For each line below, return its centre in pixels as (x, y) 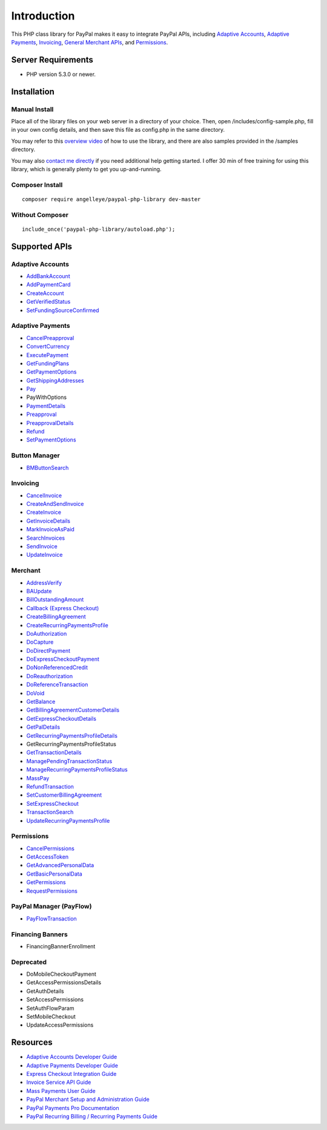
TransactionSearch (50, 812)
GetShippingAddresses (55, 380)
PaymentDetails (46, 406)
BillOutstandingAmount (55, 600)
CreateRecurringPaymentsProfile (67, 625)
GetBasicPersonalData (54, 874)
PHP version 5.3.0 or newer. (61, 74)
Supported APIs (42, 246)
